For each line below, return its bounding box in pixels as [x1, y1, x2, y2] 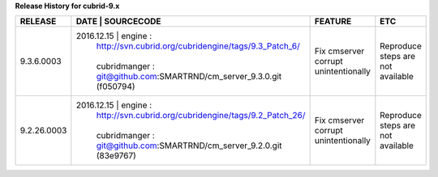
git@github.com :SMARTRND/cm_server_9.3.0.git [96, 71, 282, 82]
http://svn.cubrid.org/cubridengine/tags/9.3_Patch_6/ [96, 40, 300, 52]
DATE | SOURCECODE [75, 16, 161, 27]
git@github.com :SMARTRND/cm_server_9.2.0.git [96, 140, 283, 151]
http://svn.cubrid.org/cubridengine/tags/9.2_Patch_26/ [96, 110, 306, 121]
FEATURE [314, 16, 352, 27]
